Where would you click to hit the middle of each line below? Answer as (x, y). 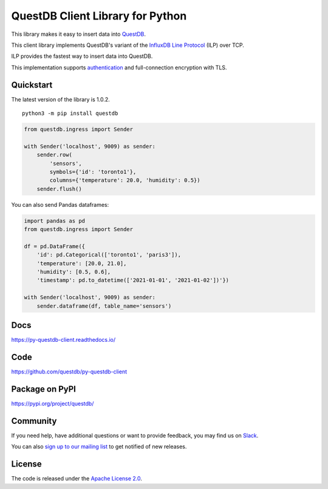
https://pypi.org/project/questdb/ (53, 403)
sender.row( (55, 155)
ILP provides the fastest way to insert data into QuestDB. (82, 56)
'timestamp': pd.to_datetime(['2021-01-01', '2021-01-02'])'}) (133, 280)
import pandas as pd (54, 221)
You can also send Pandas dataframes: (60, 204)
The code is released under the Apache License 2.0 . (77, 479)
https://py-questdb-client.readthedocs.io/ (63, 340)
